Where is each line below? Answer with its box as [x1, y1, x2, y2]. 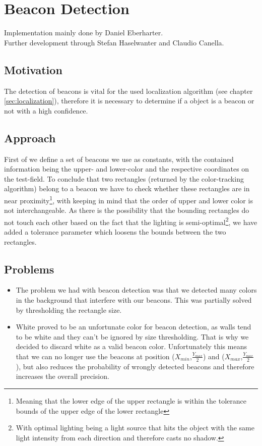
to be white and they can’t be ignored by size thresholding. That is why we [16, 331, 249, 342]
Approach [4, 130, 56, 145]
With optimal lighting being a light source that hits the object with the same [16, 422, 254, 433]
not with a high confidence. [4, 105, 88, 116]
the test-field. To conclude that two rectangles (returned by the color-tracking [4, 173, 244, 184]
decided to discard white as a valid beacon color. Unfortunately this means [16, 341, 247, 352]
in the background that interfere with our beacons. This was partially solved [16, 294, 252, 305]
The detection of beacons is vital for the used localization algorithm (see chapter [4, 85, 253, 96]
